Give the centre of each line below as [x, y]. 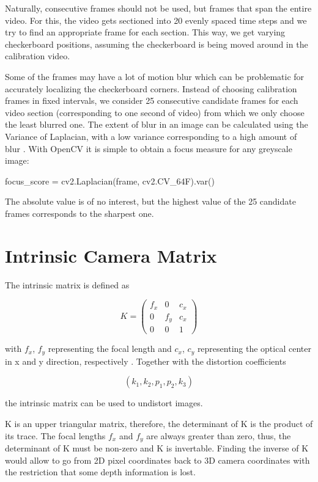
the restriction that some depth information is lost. [100, 472]
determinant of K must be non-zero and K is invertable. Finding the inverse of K [157, 447]
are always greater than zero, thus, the [219, 435]
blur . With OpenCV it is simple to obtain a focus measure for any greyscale [149, 148]
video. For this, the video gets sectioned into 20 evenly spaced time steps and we [156, 20]
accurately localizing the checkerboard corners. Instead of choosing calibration [151, 88]
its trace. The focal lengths [55, 435]
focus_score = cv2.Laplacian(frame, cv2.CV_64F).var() [110, 181]
